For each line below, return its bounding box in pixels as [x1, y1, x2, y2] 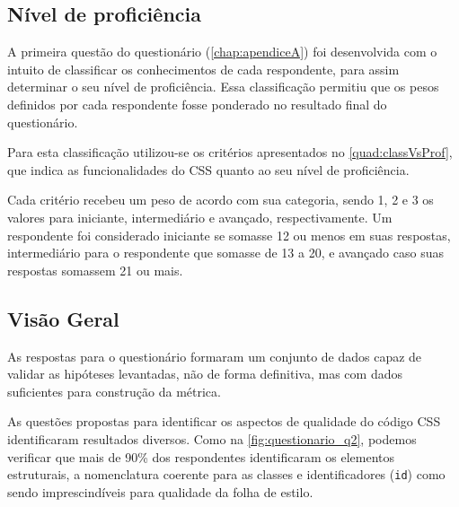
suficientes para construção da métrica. [7, 381, 221, 400]
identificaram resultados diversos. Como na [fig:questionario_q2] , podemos [7, 429, 417, 448]
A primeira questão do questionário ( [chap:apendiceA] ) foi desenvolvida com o [7, 42, 437, 61]
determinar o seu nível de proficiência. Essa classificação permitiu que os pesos [7, 77, 439, 96]
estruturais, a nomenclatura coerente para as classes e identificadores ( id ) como [7, 465, 446, 484]
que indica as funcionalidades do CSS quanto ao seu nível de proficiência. [7, 160, 410, 179]
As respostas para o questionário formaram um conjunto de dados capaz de [7, 346, 422, 365]
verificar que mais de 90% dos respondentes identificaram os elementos [7, 447, 395, 466]
